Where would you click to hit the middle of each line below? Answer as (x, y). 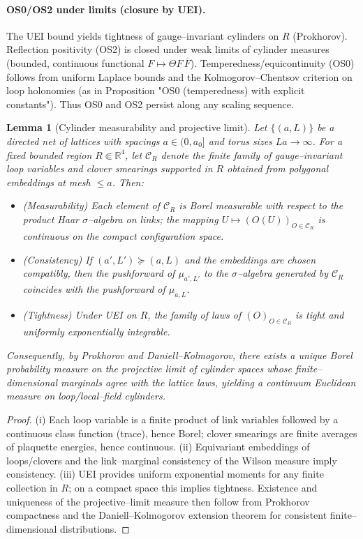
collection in (32, 488)
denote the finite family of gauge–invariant (252, 154)
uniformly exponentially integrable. (96, 332)
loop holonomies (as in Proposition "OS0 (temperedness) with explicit (156, 90)
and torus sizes (240, 141)
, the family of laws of (194, 314)
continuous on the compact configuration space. (123, 236)
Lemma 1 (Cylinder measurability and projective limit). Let (137, 127)
